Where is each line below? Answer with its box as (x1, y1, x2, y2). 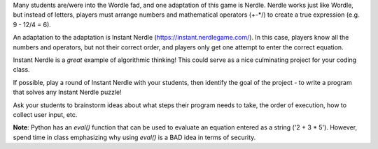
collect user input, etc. (13, 110, 78, 118)
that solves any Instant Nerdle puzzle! (13, 88, 122, 97)
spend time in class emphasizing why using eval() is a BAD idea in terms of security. (13, 133, 256, 141)
